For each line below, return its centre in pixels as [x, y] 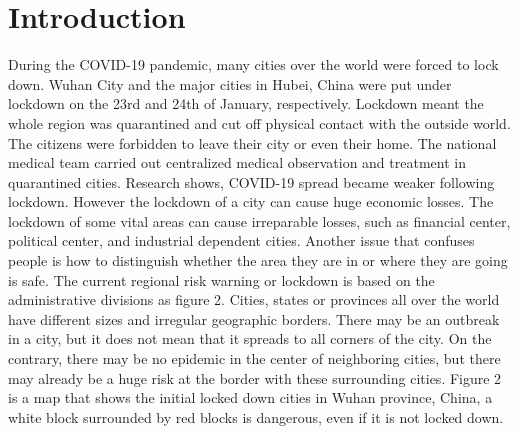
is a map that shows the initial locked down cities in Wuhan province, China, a [250, 397]
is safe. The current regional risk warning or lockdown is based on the [221, 279]
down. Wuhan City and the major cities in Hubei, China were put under [230, 83]
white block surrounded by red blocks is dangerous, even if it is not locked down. [256, 416]
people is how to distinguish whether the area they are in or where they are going [258, 260]
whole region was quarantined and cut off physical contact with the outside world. [259, 122]
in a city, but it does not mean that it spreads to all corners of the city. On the [250, 338]
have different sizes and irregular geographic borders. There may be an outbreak [254, 318]
